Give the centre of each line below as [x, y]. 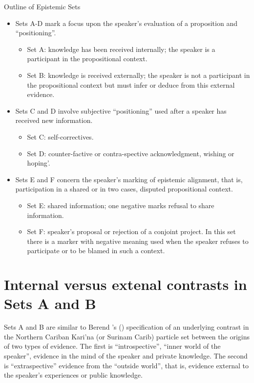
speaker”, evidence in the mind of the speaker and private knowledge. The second [126, 355]
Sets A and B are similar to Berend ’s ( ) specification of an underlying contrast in [127, 327]
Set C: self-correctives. [60, 136]
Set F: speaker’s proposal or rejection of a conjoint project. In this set [131, 231]
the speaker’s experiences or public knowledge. [73, 375]
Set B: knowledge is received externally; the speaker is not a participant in [138, 75]
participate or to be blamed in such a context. [96, 251]
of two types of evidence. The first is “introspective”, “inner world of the [112, 346]
